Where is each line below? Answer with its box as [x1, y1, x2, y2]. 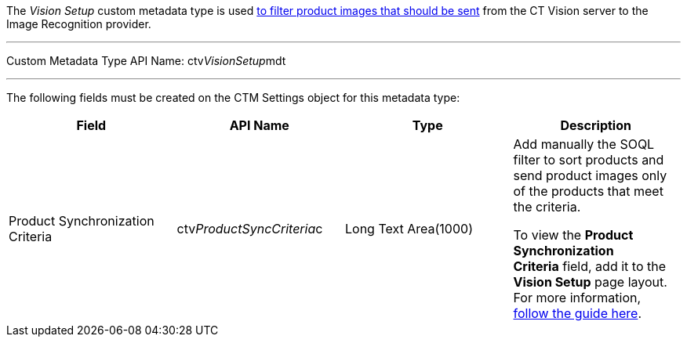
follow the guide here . [513, 305, 642, 321]
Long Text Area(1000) [345, 221, 473, 236]
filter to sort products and [513, 152, 664, 168]
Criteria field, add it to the [513, 258, 666, 274]
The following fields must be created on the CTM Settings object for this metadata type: [6, 91, 460, 104]
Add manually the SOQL [513, 136, 655, 152]
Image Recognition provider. [6, 17, 151, 31]
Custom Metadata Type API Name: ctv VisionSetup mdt [6, 54, 286, 67]
